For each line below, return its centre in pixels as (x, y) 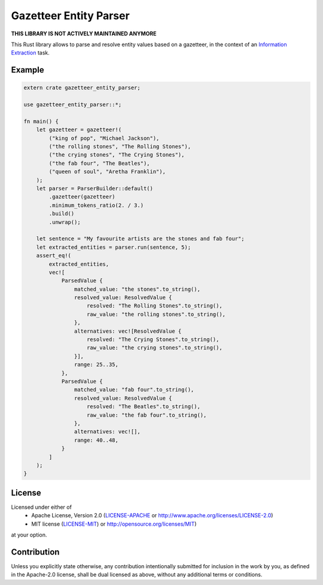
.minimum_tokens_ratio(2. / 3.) (96, 205)
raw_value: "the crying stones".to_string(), (155, 348)
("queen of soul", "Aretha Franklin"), (107, 172)
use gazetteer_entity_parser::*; (73, 105)
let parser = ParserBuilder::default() (95, 189)
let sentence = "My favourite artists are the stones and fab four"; (140, 239)
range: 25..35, (96, 365)
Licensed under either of (41, 507)
